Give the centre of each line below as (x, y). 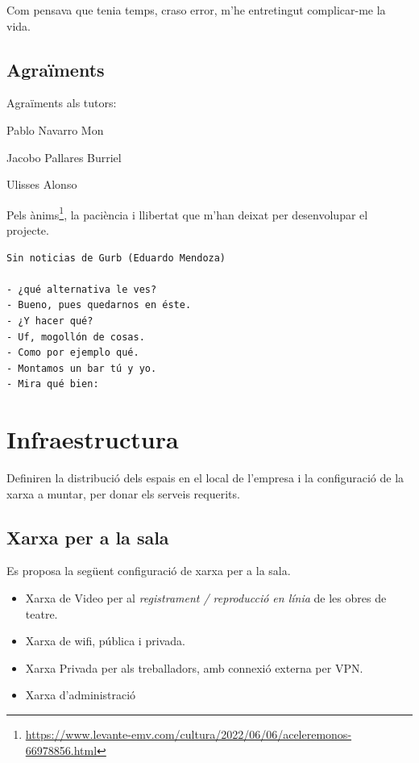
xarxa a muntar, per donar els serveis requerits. (123, 493)
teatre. (41, 613)
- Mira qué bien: (53, 384)
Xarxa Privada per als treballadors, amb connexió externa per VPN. (194, 667)
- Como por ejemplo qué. (73, 353)
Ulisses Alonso (42, 184)
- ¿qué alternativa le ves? (82, 289)
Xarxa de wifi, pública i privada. (105, 641)
